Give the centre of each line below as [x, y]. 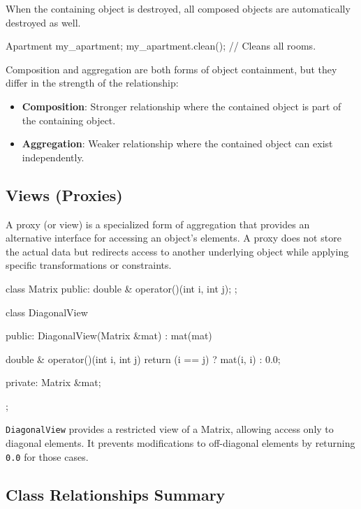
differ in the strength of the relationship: [92, 83]
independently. [53, 157]
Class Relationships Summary [116, 494]
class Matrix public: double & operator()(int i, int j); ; [121, 288]
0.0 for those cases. [47, 456]
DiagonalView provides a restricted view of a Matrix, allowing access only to [170, 429]
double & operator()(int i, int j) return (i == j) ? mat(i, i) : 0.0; [143, 359]
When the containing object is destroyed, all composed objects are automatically [178, 8]
